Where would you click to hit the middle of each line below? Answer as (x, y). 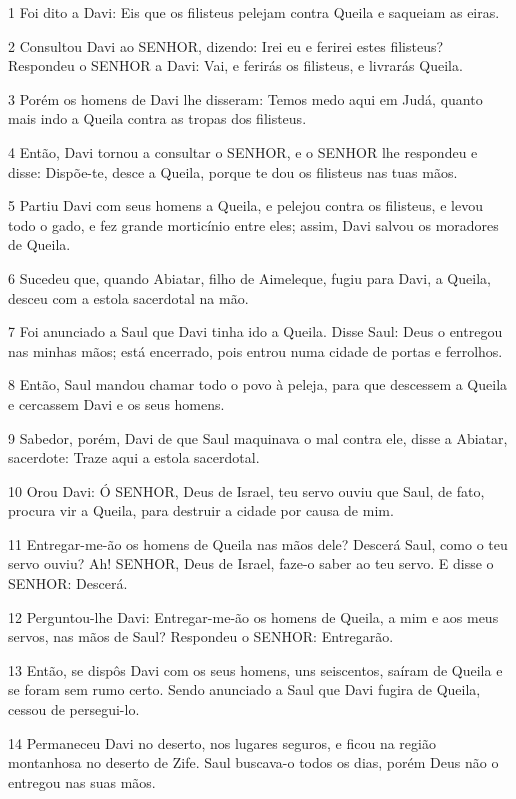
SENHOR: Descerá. (68, 583)
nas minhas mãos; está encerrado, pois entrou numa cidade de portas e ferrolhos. (255, 350)
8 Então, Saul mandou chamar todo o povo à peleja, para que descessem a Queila (258, 384)
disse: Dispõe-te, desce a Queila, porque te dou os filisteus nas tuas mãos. (233, 171)
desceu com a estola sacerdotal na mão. (128, 297)
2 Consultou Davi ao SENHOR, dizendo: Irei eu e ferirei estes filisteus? (226, 45)
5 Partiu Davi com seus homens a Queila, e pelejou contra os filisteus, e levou (245, 205)
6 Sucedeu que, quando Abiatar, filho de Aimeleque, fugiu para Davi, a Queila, (249, 277)
